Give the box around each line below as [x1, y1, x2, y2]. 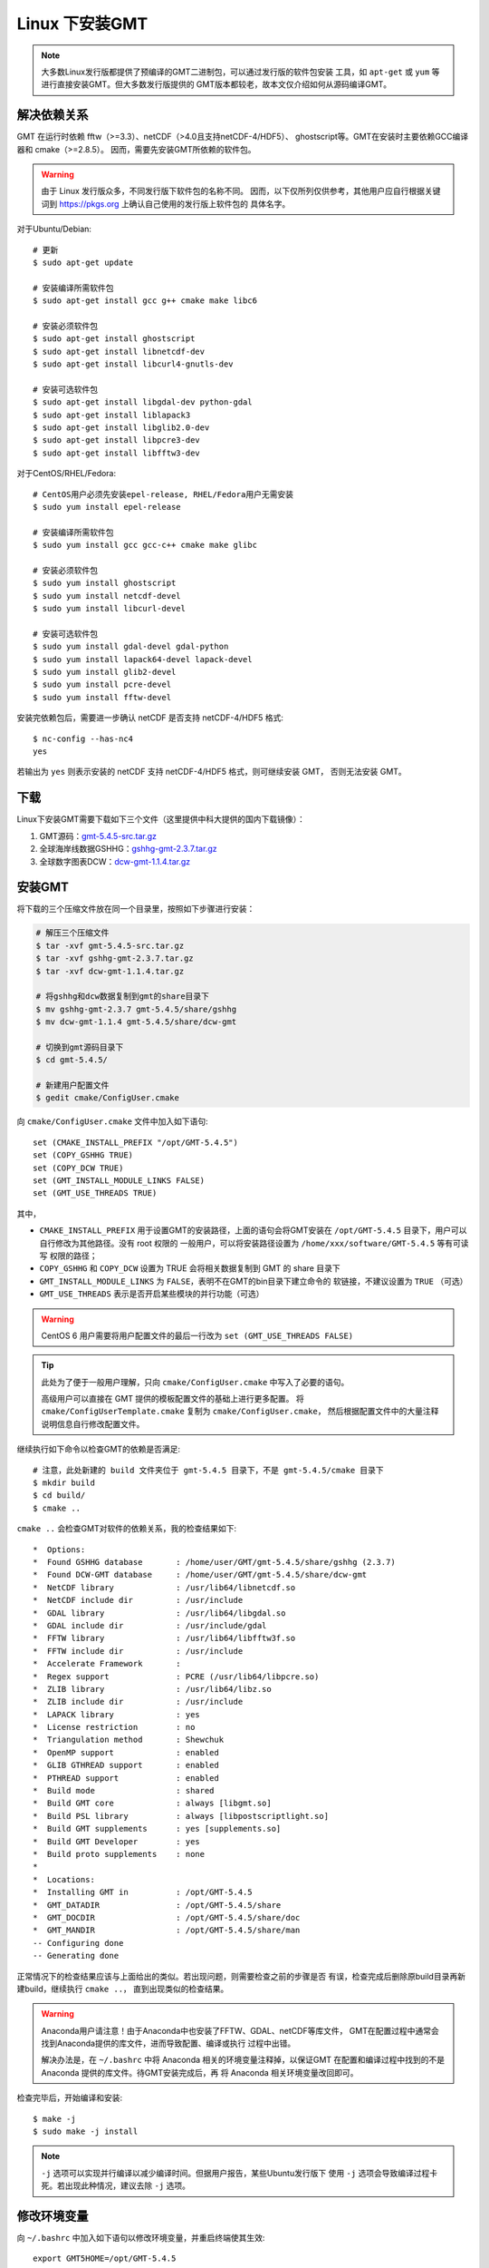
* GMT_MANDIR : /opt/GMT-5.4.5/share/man [33, 1925, 301, 1936]
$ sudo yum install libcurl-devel [33, 603, 186, 614]
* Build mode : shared [33, 1785, 215, 1796]
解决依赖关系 [16, 107, 89, 122]
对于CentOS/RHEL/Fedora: [16, 468, 117, 479]
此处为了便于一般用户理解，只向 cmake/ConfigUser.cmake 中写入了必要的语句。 [41, 1376, 350, 1387]
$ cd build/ [33, 1491, 86, 1501]
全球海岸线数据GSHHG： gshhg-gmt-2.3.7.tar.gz [39, 844, 217, 855]
